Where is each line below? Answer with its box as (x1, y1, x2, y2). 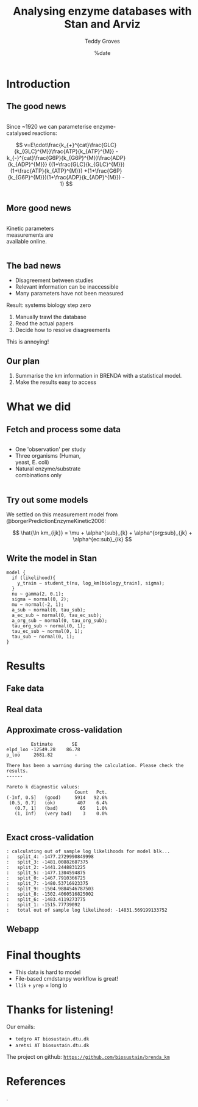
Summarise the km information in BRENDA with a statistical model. (15, 372, 182, 380)
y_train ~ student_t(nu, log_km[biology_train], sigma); (17, 580, 165, 586)
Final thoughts (6, 948, 81, 962)
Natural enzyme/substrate (15, 465, 81, 472)
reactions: (32, 129, 58, 137)
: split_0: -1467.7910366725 (6, 875, 86, 881)
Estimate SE (30, 741, 78, 747)
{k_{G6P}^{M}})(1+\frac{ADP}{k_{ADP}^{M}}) (7, 173, 121, 181)
